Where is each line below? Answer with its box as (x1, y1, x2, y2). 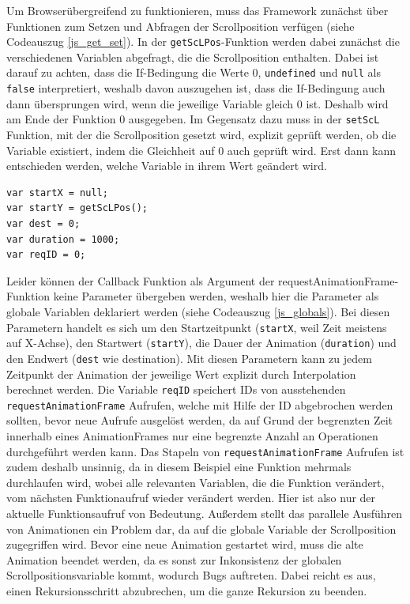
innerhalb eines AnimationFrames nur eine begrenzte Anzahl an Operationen (6, 428, 378, 444)
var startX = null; (6, 187, 108, 198)
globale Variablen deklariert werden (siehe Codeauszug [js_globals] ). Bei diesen (6, 303, 390, 319)
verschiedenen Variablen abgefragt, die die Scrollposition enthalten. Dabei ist (6, 48, 379, 65)
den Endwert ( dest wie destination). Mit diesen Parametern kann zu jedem (6, 349, 372, 366)
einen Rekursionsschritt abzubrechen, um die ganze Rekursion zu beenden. (6, 583, 367, 598)
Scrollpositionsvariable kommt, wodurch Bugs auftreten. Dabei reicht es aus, (6, 567, 376, 583)
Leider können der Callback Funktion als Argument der (6, 272, 275, 289)
